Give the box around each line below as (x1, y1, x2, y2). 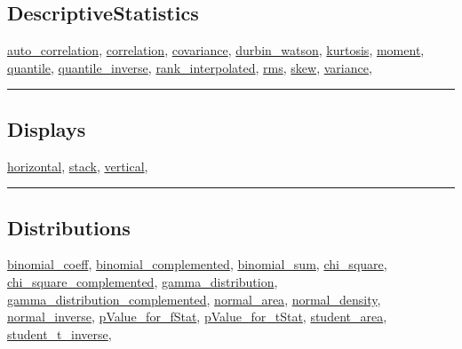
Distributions (7, 213, 131, 241)
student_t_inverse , (7, 324, 112, 343)
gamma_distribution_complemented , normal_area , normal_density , (7, 290, 381, 308)
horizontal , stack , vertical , (7, 156, 148, 175)
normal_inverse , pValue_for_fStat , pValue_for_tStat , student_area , (7, 307, 387, 326)
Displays (7, 115, 86, 142)
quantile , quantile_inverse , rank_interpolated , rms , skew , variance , (7, 58, 372, 76)
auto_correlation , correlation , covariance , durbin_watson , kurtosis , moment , (7, 41, 425, 59)
